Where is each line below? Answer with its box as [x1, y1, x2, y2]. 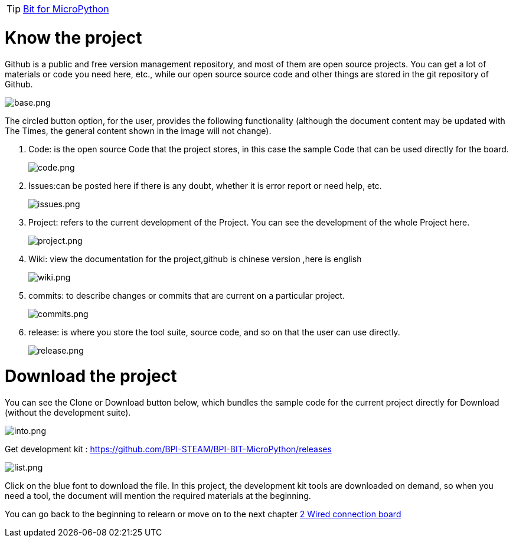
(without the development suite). [5, 407, 131, 417]
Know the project [5, 27, 142, 48]
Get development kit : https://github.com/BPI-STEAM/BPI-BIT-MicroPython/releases [5, 444, 332, 454]
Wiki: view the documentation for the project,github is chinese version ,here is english [28, 253, 362, 264]
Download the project [5, 366, 177, 387]
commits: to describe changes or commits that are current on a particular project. [28, 290, 345, 301]
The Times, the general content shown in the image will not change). [5, 125, 272, 136]
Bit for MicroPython [23, 3, 109, 15]
